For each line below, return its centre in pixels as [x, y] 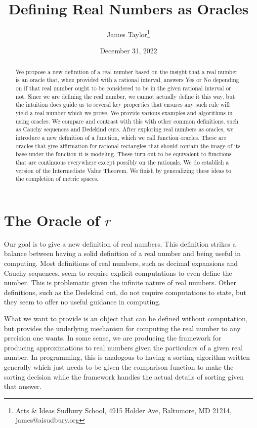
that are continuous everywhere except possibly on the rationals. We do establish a [122, 162]
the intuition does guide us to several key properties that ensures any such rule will [123, 105]
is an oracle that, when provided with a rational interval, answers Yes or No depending [127, 80]
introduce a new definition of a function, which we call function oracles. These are [121, 138]
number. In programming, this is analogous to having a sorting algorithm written [127, 357]
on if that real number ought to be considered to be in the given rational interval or [123, 88]
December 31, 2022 [128, 51]
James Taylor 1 [128, 33]
